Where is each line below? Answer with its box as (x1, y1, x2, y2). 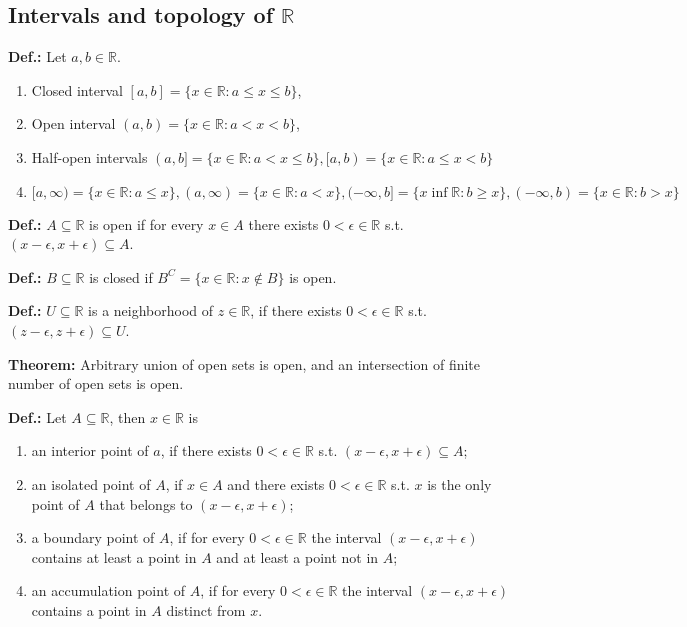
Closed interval (31, 79, 123, 100)
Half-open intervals (31, 146, 148, 167)
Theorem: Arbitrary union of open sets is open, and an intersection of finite (8, 353, 481, 374)
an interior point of (31, 440, 149, 461)
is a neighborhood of (88, 300, 214, 321)
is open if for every (89, 213, 204, 234)
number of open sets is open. (8, 373, 184, 394)
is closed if (89, 266, 153, 287)
